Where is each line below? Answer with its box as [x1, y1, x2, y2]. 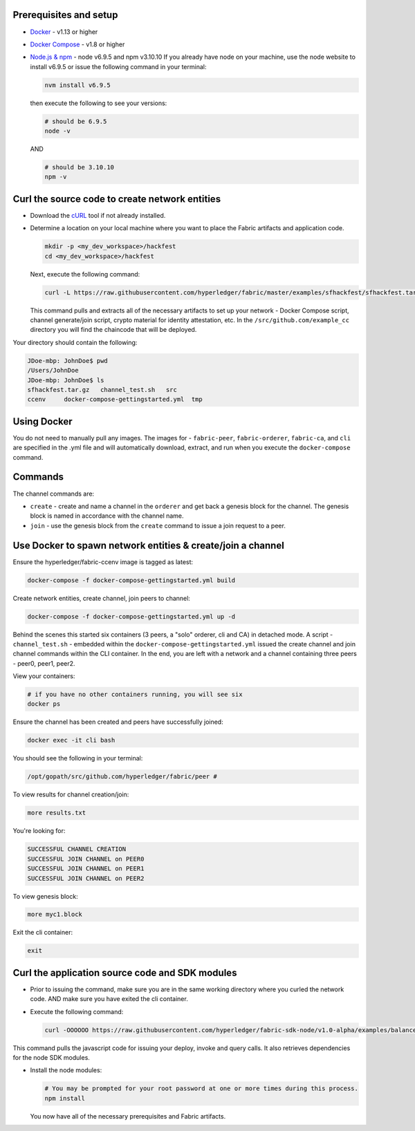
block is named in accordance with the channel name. [30, 512, 184, 520]
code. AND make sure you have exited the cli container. [30, 995, 188, 1003]
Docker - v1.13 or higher [30, 28, 98, 36]
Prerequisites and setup [12, 9, 118, 21]
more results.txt [27, 809, 86, 817]
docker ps [27, 700, 61, 708]
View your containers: [12, 672, 75, 680]
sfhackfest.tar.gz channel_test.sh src [27, 386, 178, 393]
